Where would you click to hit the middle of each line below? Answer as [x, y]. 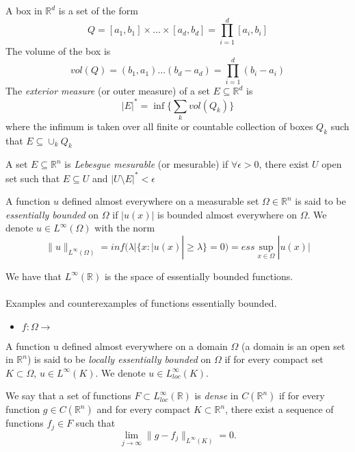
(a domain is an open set [293, 346]
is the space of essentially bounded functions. [199, 276]
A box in [24, 10]
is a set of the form [98, 10]
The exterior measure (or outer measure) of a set [108, 91]
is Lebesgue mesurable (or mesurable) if [146, 164]
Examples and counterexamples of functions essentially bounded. [141, 303]
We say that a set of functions [68, 395]
